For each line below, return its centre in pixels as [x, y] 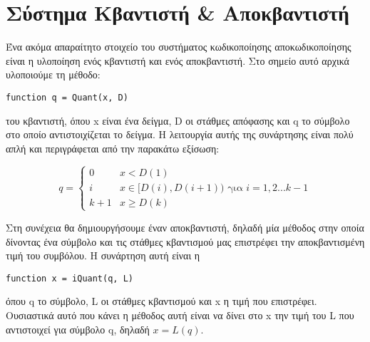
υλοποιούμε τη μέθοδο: [53, 74]
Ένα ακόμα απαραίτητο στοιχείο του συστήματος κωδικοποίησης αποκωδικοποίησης [179, 47]
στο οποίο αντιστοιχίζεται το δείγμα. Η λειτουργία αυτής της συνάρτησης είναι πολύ [180, 134]
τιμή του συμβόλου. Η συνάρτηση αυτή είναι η [103, 255]
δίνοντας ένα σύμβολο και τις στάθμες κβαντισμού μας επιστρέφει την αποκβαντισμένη [185, 241]
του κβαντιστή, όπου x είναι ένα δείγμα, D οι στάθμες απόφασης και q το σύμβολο [178, 120]
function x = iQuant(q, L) [70, 278]
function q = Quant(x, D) [67, 97]
